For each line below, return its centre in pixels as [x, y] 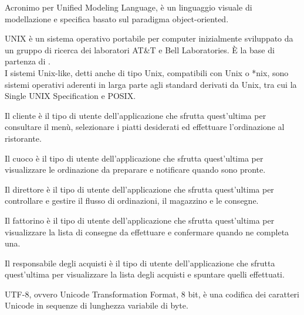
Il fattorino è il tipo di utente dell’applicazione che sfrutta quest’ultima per [140, 220]
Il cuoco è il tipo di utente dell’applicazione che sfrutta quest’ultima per [134, 158]
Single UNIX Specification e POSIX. [70, 96]
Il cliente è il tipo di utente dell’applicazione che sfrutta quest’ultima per [136, 115]
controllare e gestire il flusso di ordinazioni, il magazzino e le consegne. [132, 201]
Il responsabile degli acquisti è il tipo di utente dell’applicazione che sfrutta [140, 263]
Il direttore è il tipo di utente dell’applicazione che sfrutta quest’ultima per [139, 189]
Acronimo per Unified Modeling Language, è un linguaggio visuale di [129, 7]
